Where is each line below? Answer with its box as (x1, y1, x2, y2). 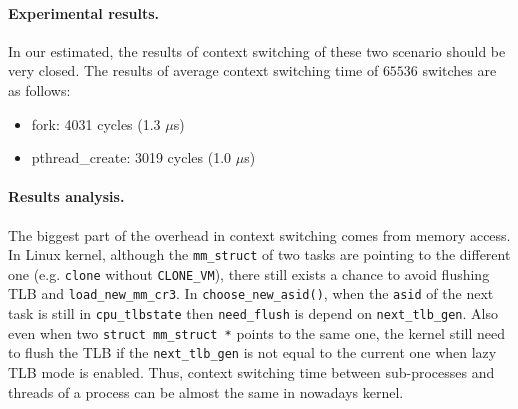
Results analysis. (8, 186, 125, 207)
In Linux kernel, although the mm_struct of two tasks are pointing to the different (8, 244, 511, 265)
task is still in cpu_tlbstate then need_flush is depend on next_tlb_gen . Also (8, 303, 498, 324)
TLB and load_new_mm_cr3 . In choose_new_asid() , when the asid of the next (8, 283, 494, 304)
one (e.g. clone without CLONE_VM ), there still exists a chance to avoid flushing (8, 263, 490, 284)
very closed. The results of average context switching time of (8, 60, 379, 81)
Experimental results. (8, 2, 160, 23)
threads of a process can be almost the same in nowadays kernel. (8, 381, 404, 402)
